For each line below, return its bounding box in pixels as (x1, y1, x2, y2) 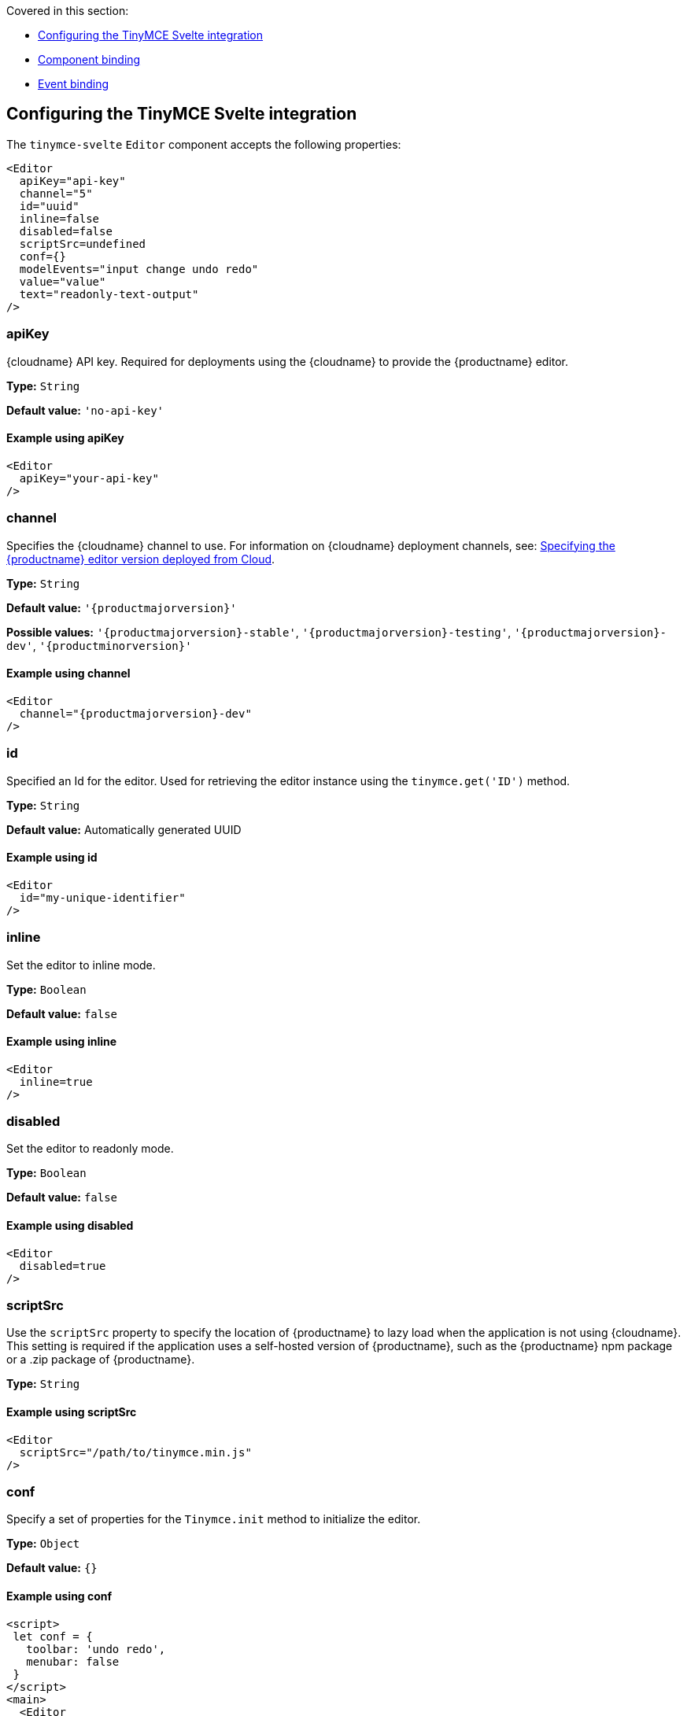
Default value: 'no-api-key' (6, 403, 164, 417)
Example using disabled (6, 1219, 134, 1233)
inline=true (19, 1075, 93, 1088)
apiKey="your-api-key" (19, 471, 159, 485)
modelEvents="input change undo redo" (19, 262, 259, 275)
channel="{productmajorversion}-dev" (19, 707, 252, 720)
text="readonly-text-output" (19, 287, 199, 301)
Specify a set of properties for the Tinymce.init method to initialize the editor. (6, 1512, 421, 1526)
